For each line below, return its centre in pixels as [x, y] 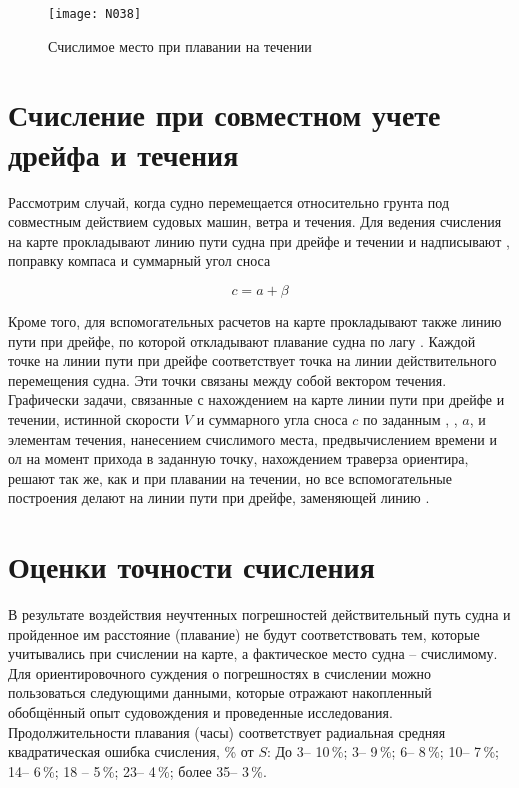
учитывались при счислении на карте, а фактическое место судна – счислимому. [253, 653]
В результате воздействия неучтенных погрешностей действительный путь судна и [259, 614]
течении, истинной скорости [94, 418]
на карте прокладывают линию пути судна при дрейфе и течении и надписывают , [259, 240]
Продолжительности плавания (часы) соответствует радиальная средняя [227, 731]
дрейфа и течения [123, 153]
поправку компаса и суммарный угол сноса [139, 260]
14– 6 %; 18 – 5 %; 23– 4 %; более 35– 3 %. [137, 770]
